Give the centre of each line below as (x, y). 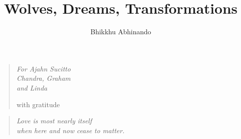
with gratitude (38, 104)
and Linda (32, 87)
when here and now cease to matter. (70, 130)
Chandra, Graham (43, 78)
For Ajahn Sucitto (43, 68)
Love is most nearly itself (54, 121)
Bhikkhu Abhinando (121, 32)
